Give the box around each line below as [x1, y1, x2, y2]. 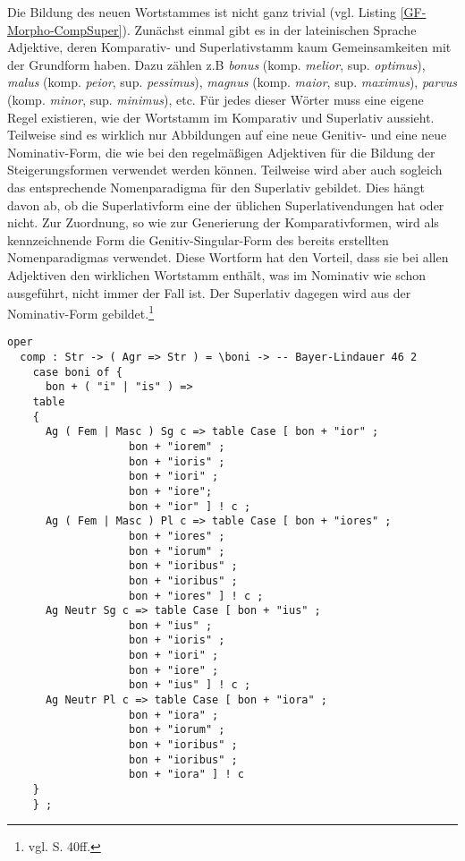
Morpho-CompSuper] [7, 20, 123, 38]
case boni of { [32, 365, 123, 379]
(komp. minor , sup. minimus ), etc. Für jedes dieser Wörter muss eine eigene [7, 90, 424, 108]
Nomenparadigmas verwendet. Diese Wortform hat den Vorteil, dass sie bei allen [7, 248, 449, 267]
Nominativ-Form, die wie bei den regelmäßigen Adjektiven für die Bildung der [7, 142, 435, 161]
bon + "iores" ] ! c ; [129, 589, 264, 602]
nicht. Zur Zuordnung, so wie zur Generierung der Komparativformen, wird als [7, 213, 439, 232]
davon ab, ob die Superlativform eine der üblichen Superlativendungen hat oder [7, 195, 444, 214]
